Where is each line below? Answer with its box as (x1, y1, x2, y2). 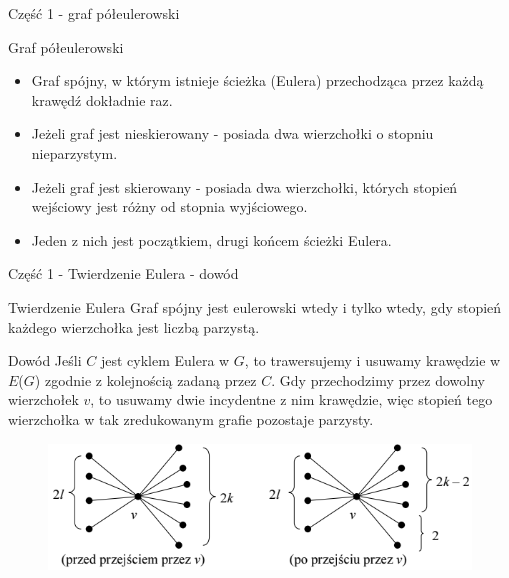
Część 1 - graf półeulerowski (8, 3, 180, 23)
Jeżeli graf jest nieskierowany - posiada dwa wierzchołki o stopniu (31, 123, 434, 144)
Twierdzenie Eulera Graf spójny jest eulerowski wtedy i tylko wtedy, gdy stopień (8, 296, 502, 317)
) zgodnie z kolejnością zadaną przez (34, 369, 257, 390)
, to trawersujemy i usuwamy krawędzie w (244, 350, 501, 371)
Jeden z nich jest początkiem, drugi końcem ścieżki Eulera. (31, 229, 392, 250)
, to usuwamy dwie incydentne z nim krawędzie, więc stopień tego (90, 389, 493, 410)
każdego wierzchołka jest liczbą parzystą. (8, 316, 260, 337)
